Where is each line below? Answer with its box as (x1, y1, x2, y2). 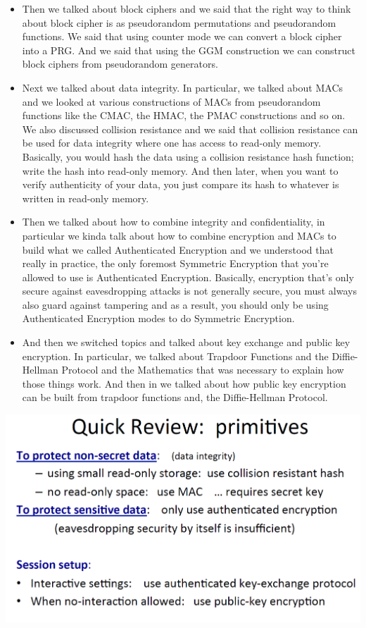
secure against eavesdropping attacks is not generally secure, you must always (22, 283, 357, 298)
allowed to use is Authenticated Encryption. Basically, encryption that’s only (22, 269, 354, 284)
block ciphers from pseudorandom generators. (22, 56, 218, 71)
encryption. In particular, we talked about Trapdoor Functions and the (22, 348, 329, 363)
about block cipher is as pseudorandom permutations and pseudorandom (22, 15, 336, 30)
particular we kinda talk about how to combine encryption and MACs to (22, 228, 336, 242)
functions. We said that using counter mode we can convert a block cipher (22, 29, 342, 44)
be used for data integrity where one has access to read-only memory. (22, 135, 322, 150)
